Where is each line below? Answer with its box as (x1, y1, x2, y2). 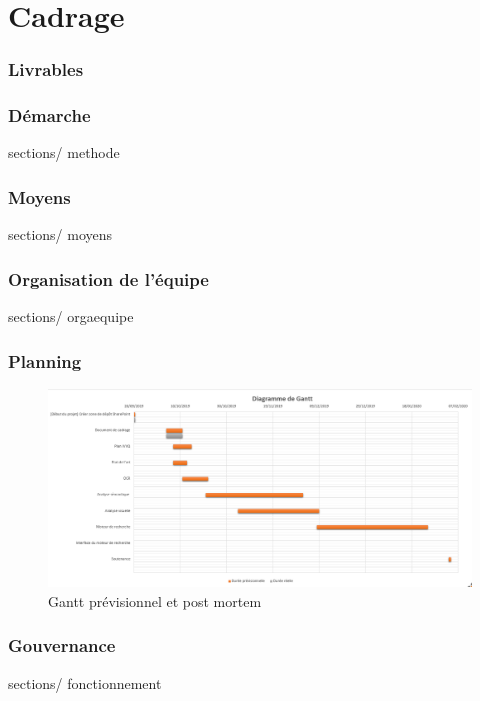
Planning (8, 348, 82, 373)
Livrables (8, 57, 84, 82)
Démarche (8, 103, 91, 128)
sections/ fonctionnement (8, 672, 162, 693)
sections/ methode (8, 142, 120, 163)
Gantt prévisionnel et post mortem (48, 590, 262, 611)
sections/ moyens (8, 224, 113, 245)
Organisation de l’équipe (8, 266, 209, 291)
